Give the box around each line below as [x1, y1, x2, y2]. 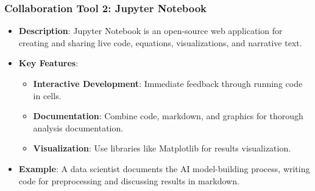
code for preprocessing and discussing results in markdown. [18, 174, 239, 187]
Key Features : [18, 57, 79, 69]
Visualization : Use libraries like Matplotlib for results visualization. [33, 142, 291, 155]
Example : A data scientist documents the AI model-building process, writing [18, 162, 310, 175]
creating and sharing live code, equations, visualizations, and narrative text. [18, 36, 302, 49]
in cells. [33, 89, 62, 102]
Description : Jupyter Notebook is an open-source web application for [18, 24, 283, 37]
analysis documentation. [33, 121, 124, 134]
